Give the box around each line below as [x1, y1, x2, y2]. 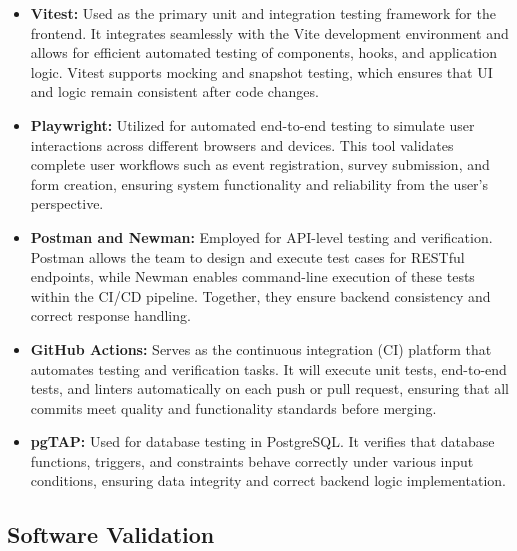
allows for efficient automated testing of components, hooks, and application [30, 42, 498, 63]
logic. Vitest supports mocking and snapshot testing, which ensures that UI [30, 61, 493, 82]
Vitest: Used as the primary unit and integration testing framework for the [30, 3, 496, 23]
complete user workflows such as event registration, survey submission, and [30, 154, 490, 175]
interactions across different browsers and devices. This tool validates [30, 134, 454, 155]
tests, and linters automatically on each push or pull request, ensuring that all [30, 378, 509, 399]
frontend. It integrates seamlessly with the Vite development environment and [30, 22, 509, 43]
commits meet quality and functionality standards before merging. [30, 397, 437, 418]
